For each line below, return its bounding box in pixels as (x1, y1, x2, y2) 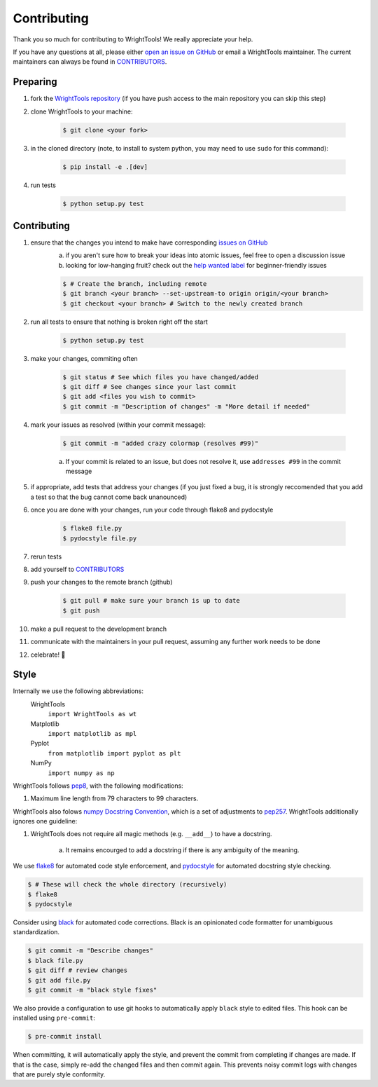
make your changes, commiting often (30, 354, 138, 362)
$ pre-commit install (27, 1032, 102, 1041)
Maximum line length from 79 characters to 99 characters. (30, 794, 199, 802)
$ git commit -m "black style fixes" (27, 985, 157, 994)
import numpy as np (48, 769, 115, 777)
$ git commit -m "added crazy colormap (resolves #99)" (62, 439, 259, 447)
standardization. (13, 928, 59, 936)
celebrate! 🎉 (30, 650, 66, 659)
